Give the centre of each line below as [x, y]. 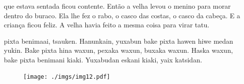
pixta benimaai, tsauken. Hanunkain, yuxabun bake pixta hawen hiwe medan [119, 41]
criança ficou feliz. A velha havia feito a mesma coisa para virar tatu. [107, 25]
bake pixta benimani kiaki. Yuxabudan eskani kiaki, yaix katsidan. [103, 59]
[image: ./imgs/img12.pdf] [67, 77]
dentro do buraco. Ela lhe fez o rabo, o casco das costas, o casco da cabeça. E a [122, 15]
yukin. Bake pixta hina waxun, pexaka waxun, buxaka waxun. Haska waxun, [119, 50]
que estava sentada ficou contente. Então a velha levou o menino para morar [117, 6]
